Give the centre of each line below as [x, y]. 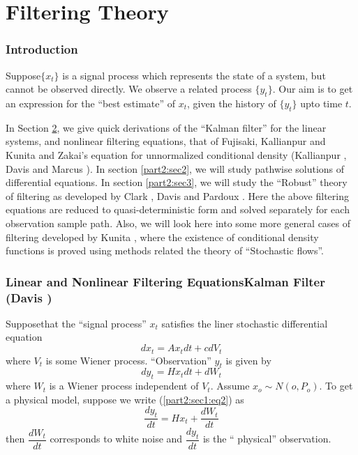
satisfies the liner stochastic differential [245, 323]
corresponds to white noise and [116, 439]
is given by [248, 360]
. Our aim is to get [313, 89]
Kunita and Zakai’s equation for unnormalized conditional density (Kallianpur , [176, 154]
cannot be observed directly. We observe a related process [129, 89]
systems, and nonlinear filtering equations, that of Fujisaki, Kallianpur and [166, 141]
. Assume [230, 386]
